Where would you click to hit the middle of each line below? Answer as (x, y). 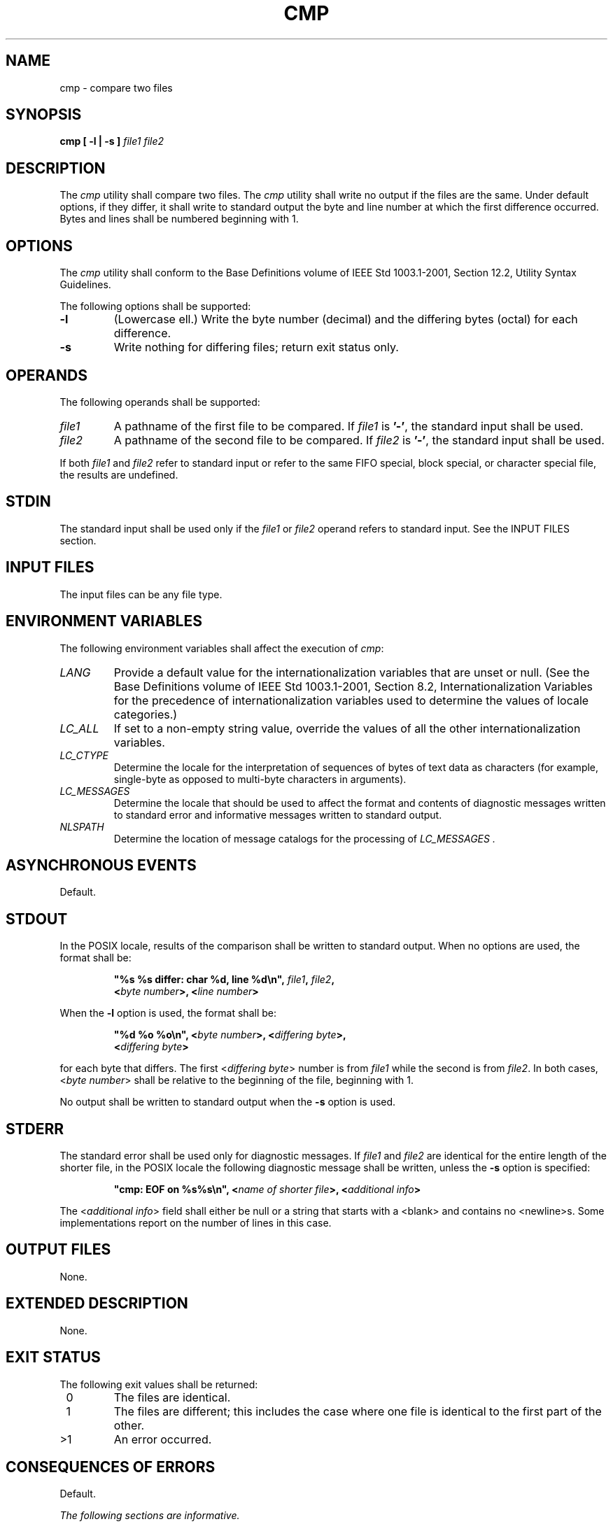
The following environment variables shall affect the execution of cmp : (222, 648)
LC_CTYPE (84, 755)
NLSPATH (82, 826)
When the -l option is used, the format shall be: (168, 1013)
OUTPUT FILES (58, 1250)
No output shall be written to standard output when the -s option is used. (228, 1102)
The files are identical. (172, 1397)
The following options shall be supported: (155, 306)
